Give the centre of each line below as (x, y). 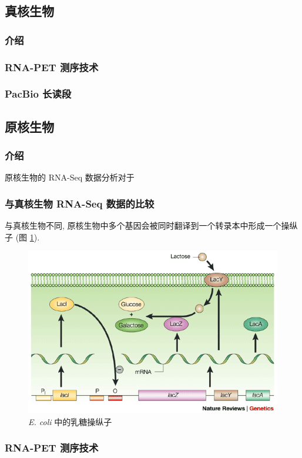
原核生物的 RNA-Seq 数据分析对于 (70, 177)
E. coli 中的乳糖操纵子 (70, 421)
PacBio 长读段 (38, 94)
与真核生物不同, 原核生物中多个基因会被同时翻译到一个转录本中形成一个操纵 (151, 225)
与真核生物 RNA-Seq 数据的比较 (80, 203)
